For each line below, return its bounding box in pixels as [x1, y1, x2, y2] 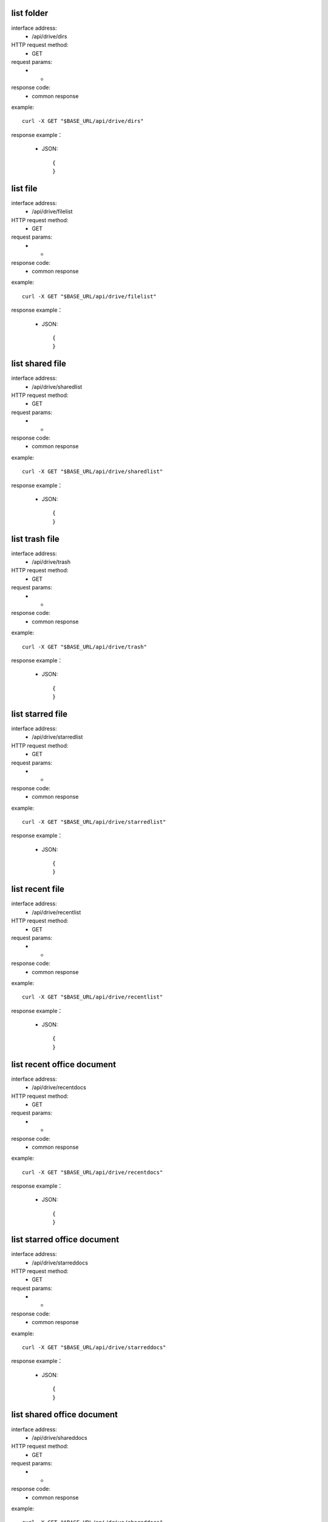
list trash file [11, 533, 60, 544]
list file [11, 183, 38, 194]
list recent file [11, 884, 65, 894]
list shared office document [11, 1409, 118, 1420]
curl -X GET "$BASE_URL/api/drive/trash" [22, 643, 147, 650]
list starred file [11, 709, 68, 719]
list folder [11, 8, 49, 18]
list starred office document [11, 1235, 120, 1245]
